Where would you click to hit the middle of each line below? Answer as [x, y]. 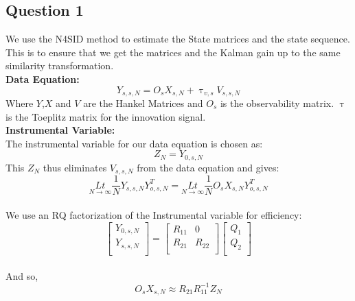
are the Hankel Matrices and [143, 103]
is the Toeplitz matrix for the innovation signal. [106, 116]
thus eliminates [75, 167]
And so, [22, 275]
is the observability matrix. [277, 103]
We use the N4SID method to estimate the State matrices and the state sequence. [178, 39]
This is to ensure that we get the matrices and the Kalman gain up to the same [173, 52]
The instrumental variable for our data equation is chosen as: [134, 143]
